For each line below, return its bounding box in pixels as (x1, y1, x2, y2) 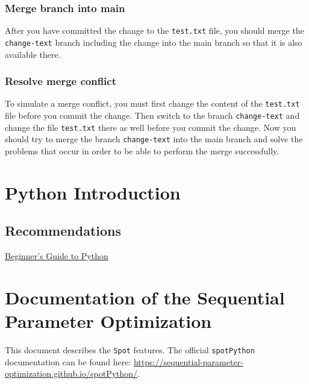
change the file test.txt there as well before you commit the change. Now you (5, 121, 296, 133)
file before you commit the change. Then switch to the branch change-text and (5, 109, 300, 121)
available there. (5, 48, 61, 60)
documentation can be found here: (5, 355, 131, 368)
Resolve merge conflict (5, 74, 116, 89)
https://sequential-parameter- (133, 355, 243, 368)
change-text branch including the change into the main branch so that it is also (5, 36, 302, 48)
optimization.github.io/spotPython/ (5, 367, 138, 380)
